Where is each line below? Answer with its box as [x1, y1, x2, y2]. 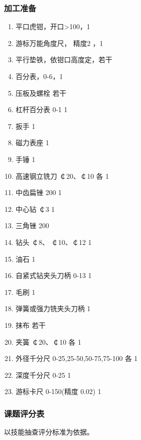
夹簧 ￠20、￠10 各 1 [15, 336, 81, 347]
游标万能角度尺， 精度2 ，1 [15, 38, 104, 48]
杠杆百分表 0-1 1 [15, 104, 68, 115]
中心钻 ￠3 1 [15, 203, 55, 214]
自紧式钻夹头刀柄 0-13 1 [15, 270, 92, 280]
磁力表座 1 [15, 137, 49, 148]
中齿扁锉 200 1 [15, 187, 62, 198]
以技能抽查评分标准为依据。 [4, 427, 94, 437]
